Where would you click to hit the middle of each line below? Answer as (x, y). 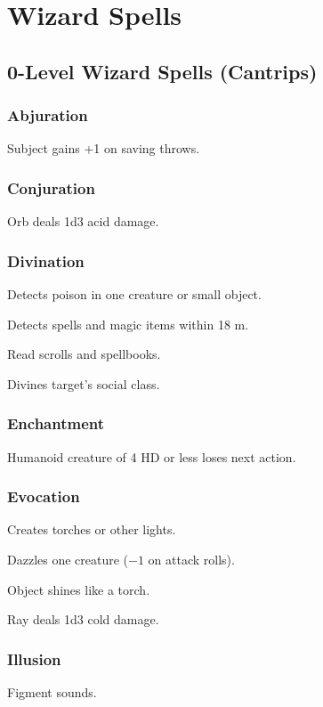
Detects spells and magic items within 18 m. (128, 324)
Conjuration (51, 187)
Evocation (44, 496)
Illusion (34, 658)
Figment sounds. (52, 692)
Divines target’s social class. (84, 383)
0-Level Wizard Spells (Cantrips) (162, 71)
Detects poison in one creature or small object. (134, 294)
